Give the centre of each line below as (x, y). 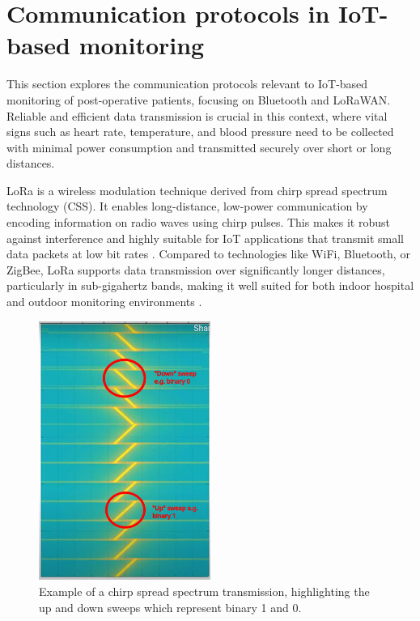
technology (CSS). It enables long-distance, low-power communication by (187, 206)
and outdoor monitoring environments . (104, 302)
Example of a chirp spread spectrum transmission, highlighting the (204, 591)
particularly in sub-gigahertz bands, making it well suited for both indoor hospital (210, 285)
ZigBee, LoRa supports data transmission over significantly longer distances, (196, 269)
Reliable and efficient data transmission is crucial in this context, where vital (197, 115)
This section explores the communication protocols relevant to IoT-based (187, 84)
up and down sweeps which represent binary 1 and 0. (170, 607)
